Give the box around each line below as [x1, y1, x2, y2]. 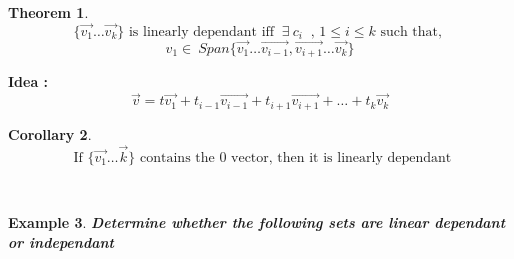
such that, [380, 24, 442, 39]
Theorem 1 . [8, 2, 89, 22]
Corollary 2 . [8, 123, 92, 144]
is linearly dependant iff [128, 24, 275, 39]
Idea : [8, 71, 49, 92]
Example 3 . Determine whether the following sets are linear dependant [8, 212, 506, 233]
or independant [8, 231, 114, 252]
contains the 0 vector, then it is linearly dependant [140, 150, 452, 165]
